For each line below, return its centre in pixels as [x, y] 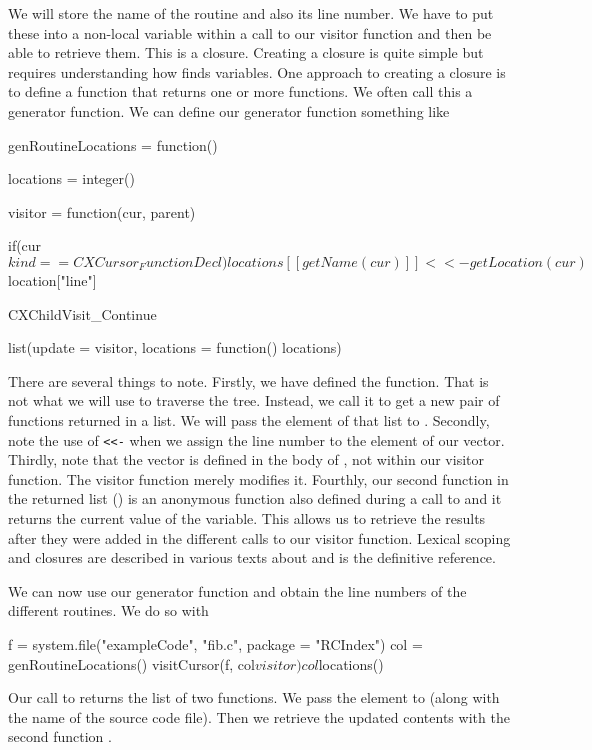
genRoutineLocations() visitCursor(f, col [131, 663]
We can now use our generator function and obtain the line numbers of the [237, 590]
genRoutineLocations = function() [113, 144]
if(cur [25, 245]
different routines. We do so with [108, 610]
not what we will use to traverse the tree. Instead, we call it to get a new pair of [254, 400]
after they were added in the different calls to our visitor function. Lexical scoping [259, 537]
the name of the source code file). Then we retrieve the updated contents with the [259, 716]
